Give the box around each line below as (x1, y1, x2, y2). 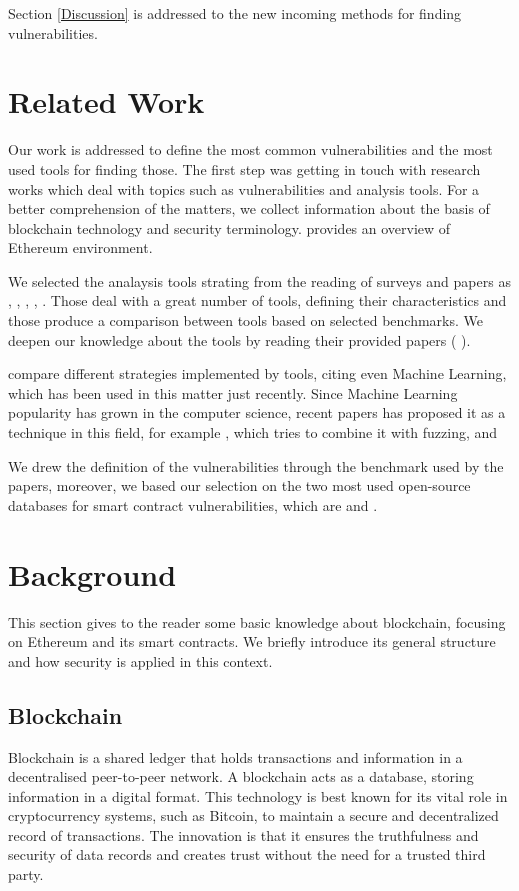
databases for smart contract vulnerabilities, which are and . (8, 494, 378, 515)
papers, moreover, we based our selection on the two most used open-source (8, 475, 471, 496)
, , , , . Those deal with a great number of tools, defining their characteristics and (8, 290, 507, 311)
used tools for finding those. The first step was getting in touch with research (8, 158, 481, 179)
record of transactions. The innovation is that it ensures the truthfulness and (8, 824, 479, 845)
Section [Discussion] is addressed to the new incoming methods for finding (8, 3, 462, 23)
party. (8, 864, 44, 885)
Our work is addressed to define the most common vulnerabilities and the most (8, 139, 493, 160)
